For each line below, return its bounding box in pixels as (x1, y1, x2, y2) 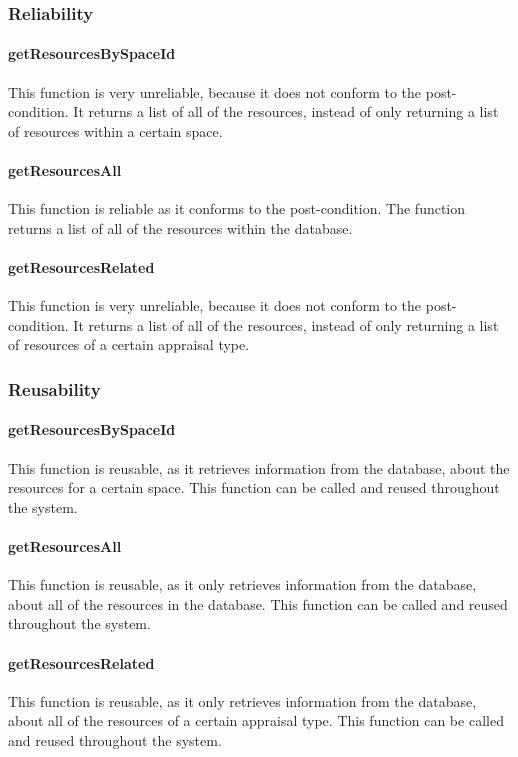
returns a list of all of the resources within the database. (8, 217, 353, 238)
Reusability (8, 376, 101, 401)
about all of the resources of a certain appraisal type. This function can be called (8, 710, 504, 731)
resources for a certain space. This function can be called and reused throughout (8, 477, 500, 498)
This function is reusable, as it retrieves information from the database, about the (8, 457, 510, 478)
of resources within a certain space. (8, 120, 223, 141)
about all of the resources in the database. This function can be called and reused (8, 593, 508, 614)
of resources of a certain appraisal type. (8, 334, 250, 355)
